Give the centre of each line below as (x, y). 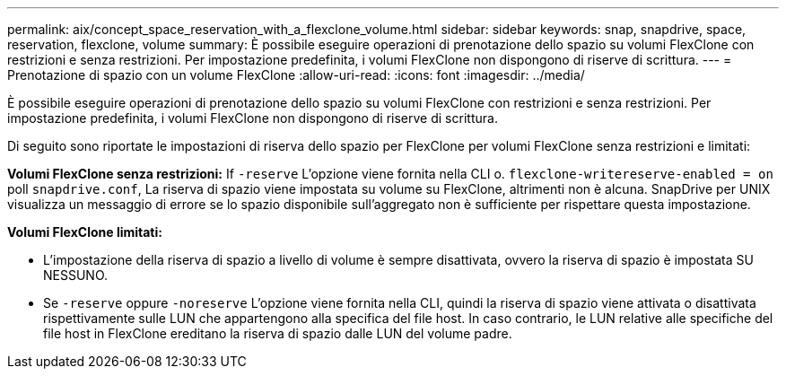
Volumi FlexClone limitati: (85, 232)
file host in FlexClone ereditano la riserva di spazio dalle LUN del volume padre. (278, 333)
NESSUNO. (76, 275)
